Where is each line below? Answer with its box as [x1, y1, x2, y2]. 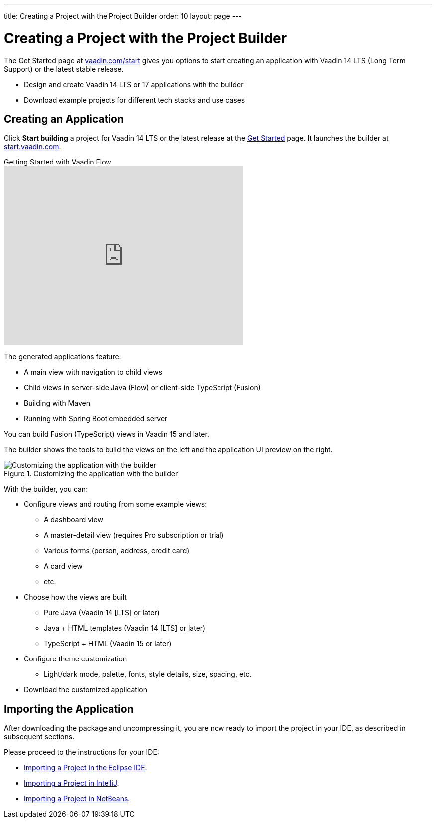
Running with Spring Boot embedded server [24, 414, 168, 423]
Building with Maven [24, 399, 90, 408]
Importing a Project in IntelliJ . [24, 779, 119, 788]
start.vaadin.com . [4, 142, 61, 151]
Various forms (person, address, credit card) [44, 546, 190, 555]
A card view [44, 562, 83, 571]
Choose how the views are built [24, 593, 127, 602]
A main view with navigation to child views [24, 368, 163, 377]
